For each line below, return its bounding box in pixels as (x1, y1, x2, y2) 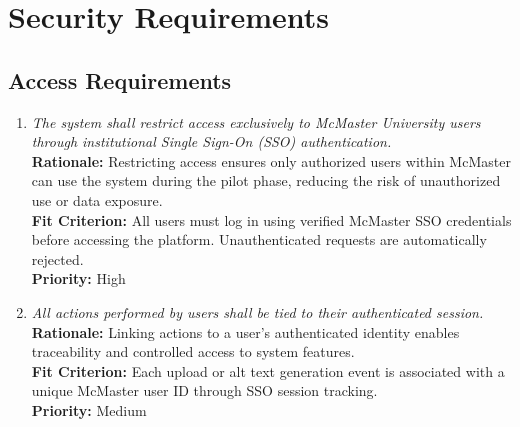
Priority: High (31, 268, 126, 289)
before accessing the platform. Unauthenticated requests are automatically (31, 229, 487, 250)
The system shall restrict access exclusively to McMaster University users (31, 111, 481, 132)
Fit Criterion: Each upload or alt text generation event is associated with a (31, 360, 505, 381)
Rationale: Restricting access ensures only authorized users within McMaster (31, 150, 511, 171)
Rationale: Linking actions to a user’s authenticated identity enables (31, 321, 460, 342)
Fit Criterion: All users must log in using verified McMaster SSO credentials (31, 209, 512, 230)
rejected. (31, 248, 84, 269)
